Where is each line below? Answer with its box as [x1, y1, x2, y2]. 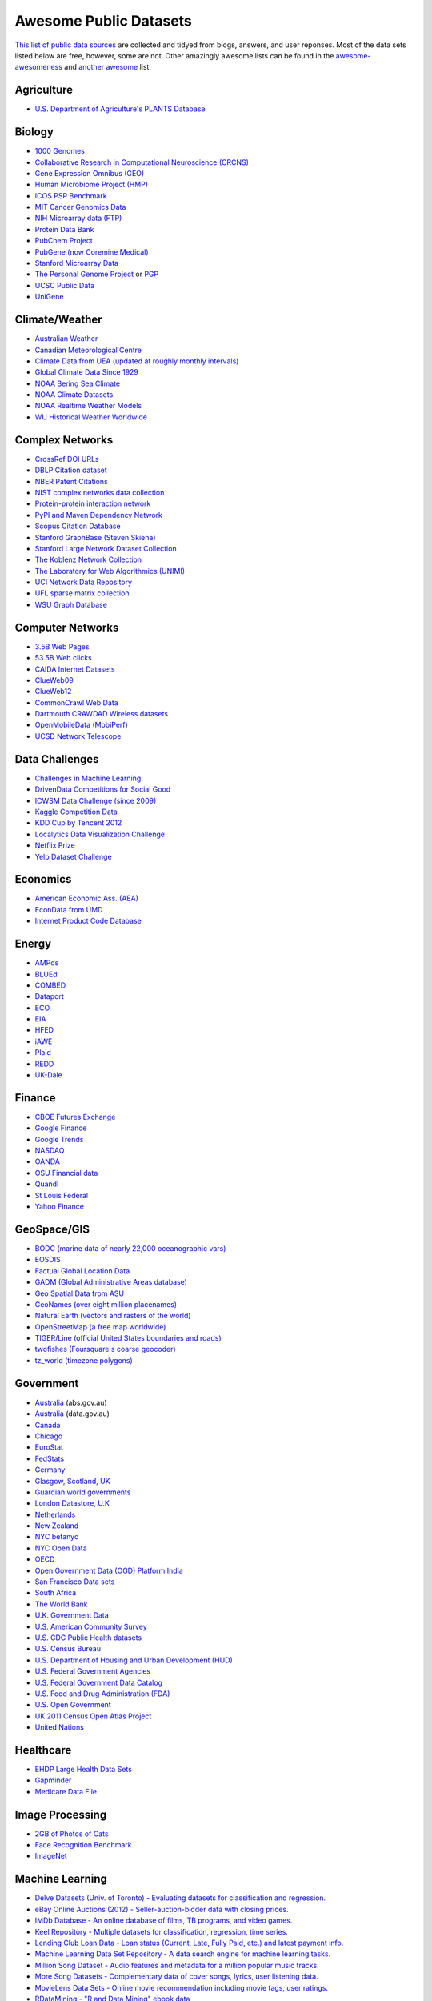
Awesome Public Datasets [14, 12, 192, 30]
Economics [14, 872, 72, 886]
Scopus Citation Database [34, 521, 121, 531]
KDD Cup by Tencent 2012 [34, 818, 122, 828]
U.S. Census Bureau [34, 1644, 102, 1654]
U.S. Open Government [34, 1700, 111, 1710]
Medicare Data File [34, 1786, 98, 1796]
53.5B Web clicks [34, 653, 92, 663]
